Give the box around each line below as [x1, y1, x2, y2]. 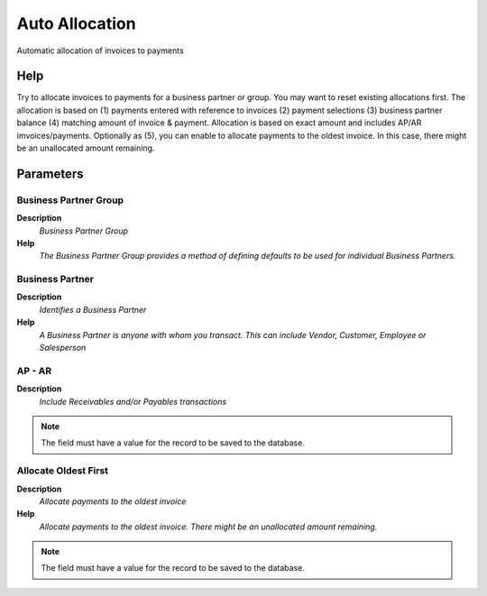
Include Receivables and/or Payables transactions [39, 396, 227, 407]
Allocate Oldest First [16, 464, 108, 477]
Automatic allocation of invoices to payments [16, 45, 184, 56]
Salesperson [39, 343, 87, 353]
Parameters [16, 166, 84, 181]
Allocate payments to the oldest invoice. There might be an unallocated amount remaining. [39, 521, 378, 532]
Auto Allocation [16, 14, 136, 33]
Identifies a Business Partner [39, 304, 147, 315]
